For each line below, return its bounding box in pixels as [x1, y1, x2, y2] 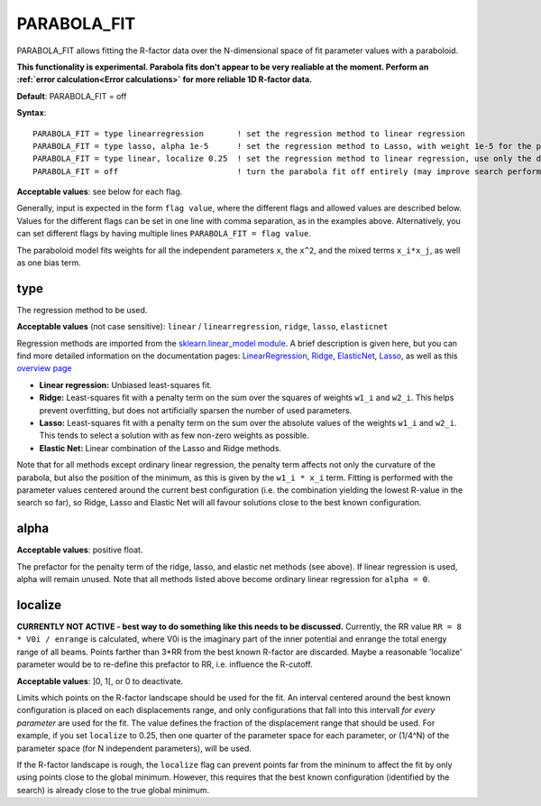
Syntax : [16, 107, 47, 118]
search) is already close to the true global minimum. [16, 784, 210, 795]
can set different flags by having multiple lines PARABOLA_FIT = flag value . [16, 228, 311, 239]
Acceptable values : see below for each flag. [16, 186, 183, 198]
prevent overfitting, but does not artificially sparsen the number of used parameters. [39, 404, 353, 415]
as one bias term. [16, 257, 81, 268]
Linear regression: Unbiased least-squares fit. [39, 379, 212, 390]
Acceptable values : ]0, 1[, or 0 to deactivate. [16, 675, 184, 686]
